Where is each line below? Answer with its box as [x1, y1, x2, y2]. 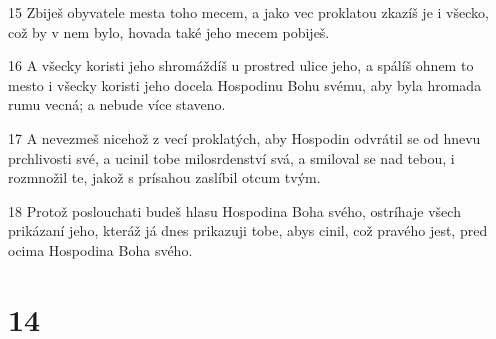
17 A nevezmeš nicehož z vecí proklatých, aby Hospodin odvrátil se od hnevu [8, 127, 481, 148]
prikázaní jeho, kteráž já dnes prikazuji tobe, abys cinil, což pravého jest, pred [8, 220, 488, 241]
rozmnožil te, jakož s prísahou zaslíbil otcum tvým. [8, 167, 321, 188]
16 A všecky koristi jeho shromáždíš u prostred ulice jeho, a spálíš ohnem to [8, 55, 474, 76]
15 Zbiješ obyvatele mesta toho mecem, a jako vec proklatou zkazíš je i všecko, [8, 2, 489, 22]
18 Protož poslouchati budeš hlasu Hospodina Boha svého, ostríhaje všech [8, 200, 461, 221]
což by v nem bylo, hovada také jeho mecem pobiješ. [8, 21, 330, 42]
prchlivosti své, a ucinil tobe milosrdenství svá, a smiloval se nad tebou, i [8, 147, 455, 168]
